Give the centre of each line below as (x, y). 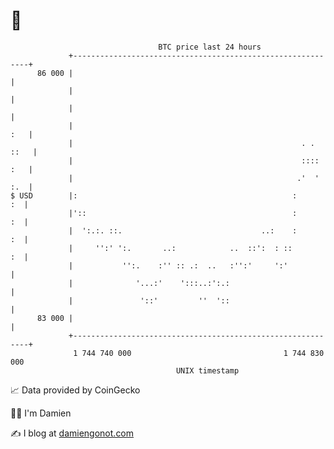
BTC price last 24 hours (210, 47)
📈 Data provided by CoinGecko (75, 390)
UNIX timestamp (207, 370)
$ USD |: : (154, 195)
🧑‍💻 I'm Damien (41, 413)
